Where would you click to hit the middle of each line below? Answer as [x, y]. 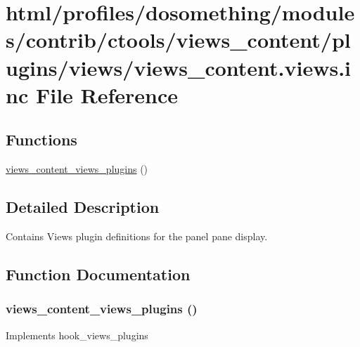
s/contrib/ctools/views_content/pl [178, 40]
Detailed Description [83, 207]
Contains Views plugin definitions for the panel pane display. [137, 236]
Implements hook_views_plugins [77, 335]
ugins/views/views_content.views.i [179, 67]
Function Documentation [98, 274]
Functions [41, 139]
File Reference [107, 94]
